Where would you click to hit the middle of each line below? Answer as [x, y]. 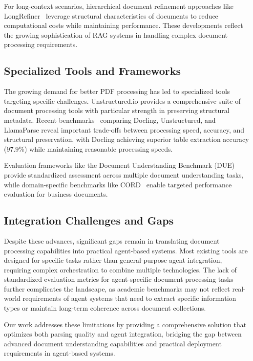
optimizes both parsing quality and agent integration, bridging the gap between [123, 334]
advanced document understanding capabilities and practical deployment [113, 343]
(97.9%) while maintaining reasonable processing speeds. [88, 148]
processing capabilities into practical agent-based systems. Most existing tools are [126, 250]
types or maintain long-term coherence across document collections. [105, 308]
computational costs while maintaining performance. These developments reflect [124, 25]
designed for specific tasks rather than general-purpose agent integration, [113, 260]
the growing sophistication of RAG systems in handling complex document [116, 34]
